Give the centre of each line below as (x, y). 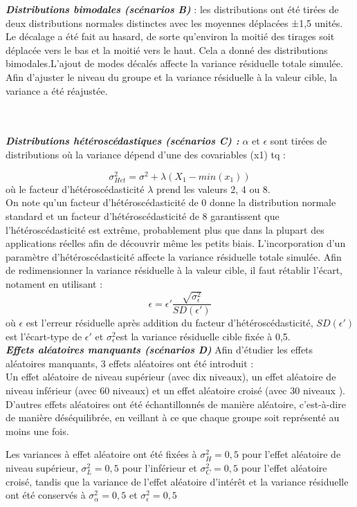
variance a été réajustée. (57, 90)
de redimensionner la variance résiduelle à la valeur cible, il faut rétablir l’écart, (174, 270)
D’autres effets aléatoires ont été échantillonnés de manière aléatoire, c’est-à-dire (176, 404)
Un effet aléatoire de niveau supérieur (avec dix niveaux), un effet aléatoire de (171, 377)
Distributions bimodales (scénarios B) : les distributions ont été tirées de (172, 9)
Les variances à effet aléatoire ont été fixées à (101, 454)
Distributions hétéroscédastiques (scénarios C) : (122, 141)
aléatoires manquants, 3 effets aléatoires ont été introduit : (130, 363)
